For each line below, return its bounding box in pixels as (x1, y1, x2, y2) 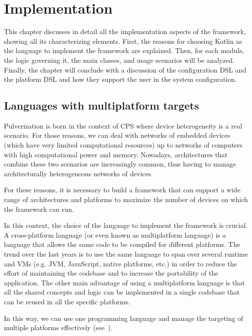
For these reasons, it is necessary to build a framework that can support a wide (4, 185, 241, 195)
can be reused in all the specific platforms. (4, 296, 130, 306)
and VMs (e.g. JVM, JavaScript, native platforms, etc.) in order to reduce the (4, 258, 237, 268)
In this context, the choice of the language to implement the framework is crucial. (4, 220, 248, 230)
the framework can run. (4, 204, 74, 214)
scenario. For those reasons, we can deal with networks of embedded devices (4, 130, 231, 140)
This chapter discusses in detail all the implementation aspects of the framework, (4, 26, 246, 37)
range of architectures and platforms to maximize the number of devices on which (4, 194, 248, 205)
